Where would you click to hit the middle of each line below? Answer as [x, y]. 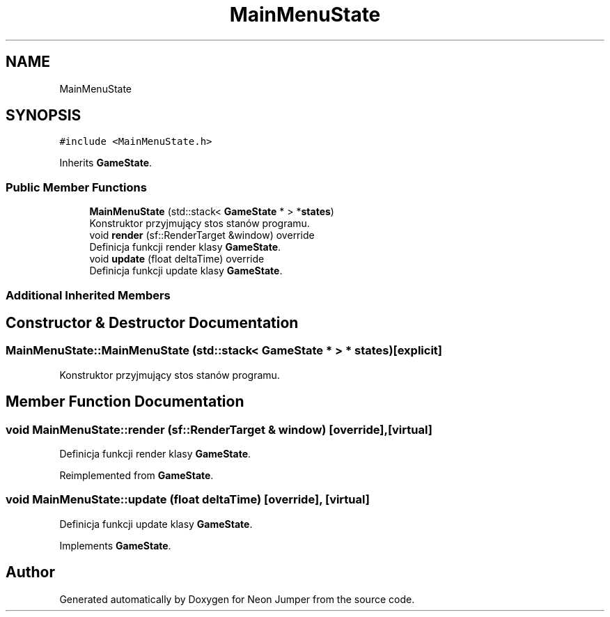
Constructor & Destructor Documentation [152, 322]
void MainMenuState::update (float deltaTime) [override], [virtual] [188, 500]
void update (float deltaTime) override [177, 259]
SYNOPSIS [44, 116]
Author [30, 572]
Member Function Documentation [125, 402]
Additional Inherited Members [88, 295]
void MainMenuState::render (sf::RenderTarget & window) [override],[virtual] [219, 429]
